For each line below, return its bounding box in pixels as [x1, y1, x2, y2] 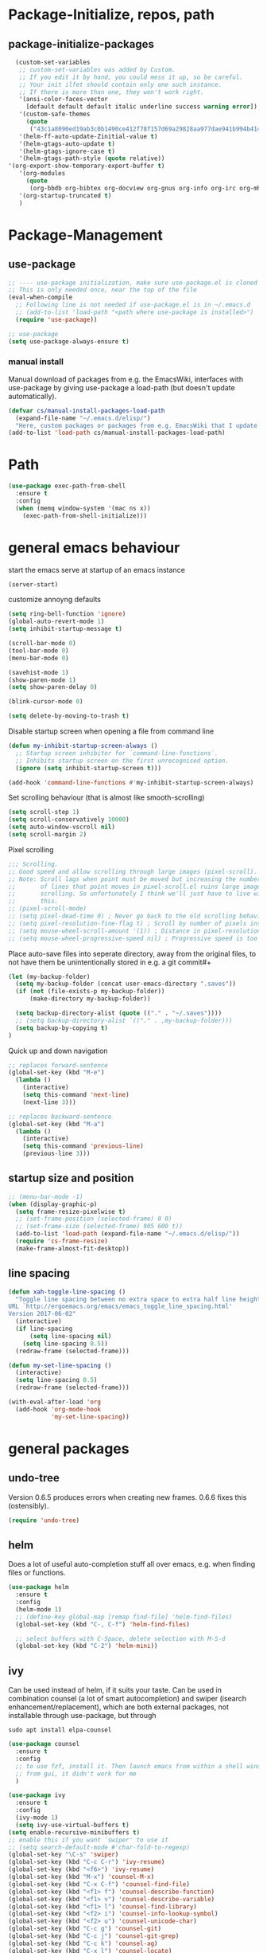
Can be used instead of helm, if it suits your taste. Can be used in [8, 1685, 222, 1695]
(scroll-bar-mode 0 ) [8, 640, 77, 648]
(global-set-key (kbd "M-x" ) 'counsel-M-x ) [8, 1873, 155, 1881]
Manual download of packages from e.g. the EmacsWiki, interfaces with [8, 374, 244, 384]
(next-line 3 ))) [22, 1098, 77, 1106]
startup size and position [8, 1172, 134, 1185]
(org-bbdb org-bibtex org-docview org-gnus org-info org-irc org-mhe [29, 184, 265, 192]
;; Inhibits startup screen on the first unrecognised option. [15, 757, 229, 765]
